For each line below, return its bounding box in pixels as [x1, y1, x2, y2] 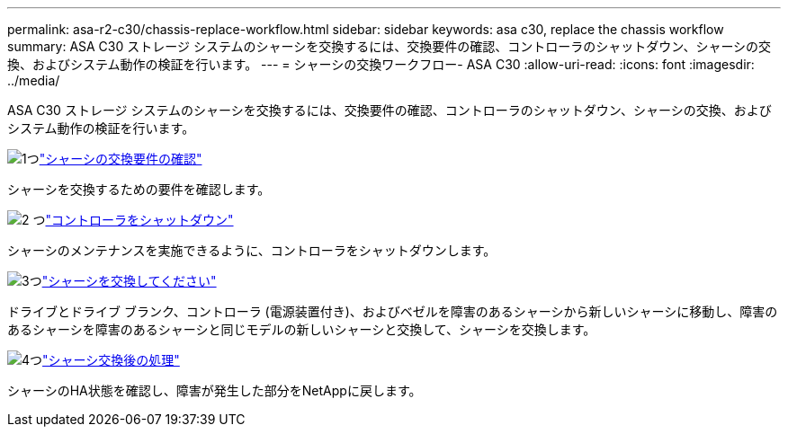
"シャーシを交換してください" [41, 273, 217, 288]
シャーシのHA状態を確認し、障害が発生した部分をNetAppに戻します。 [7, 383, 422, 398]
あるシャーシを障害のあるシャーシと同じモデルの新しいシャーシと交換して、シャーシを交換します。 [7, 322, 596, 337]
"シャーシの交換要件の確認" [39, 151, 202, 166]
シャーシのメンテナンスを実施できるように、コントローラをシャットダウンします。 [7, 243, 497, 258]
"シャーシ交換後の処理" [42, 352, 180, 368]
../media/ [7, 73, 60, 88]
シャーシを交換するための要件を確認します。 [7, 182, 271, 197]
